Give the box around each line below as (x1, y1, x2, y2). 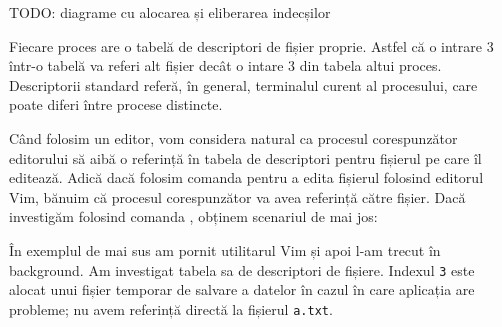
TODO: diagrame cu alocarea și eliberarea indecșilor (9, 2, 331, 22)
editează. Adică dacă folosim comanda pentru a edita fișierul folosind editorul (9, 167, 484, 188)
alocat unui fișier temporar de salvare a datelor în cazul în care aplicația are (9, 279, 475, 300)
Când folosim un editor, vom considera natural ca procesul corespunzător (9, 127, 458, 148)
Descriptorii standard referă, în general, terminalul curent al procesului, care (9, 74, 478, 95)
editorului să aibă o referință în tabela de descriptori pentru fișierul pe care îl (9, 147, 482, 168)
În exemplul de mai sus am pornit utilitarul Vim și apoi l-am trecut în (9, 239, 441, 260)
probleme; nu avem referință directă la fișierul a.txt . (9, 298, 333, 319)
